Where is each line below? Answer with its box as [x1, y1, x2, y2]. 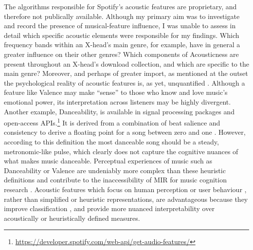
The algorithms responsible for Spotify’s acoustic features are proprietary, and [4, 1, 237, 11]
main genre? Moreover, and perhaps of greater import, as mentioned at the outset [4, 68, 248, 78]
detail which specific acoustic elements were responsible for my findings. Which [4, 30, 239, 40]
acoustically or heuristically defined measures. [4, 213, 140, 223]
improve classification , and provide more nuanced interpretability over [4, 203, 215, 214]
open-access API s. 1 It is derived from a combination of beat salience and [4, 116, 220, 127]
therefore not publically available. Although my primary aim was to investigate [4, 11, 240, 21]
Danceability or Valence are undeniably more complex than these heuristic [4, 165, 226, 175]
